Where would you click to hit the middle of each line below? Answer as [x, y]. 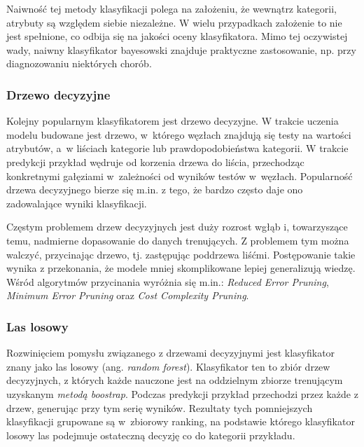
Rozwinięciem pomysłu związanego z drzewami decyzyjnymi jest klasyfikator [171, 353]
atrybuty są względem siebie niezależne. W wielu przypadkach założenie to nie [174, 22]
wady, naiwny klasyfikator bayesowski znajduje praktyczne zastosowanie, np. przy [181, 49]
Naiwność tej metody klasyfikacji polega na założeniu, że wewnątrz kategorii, [171, 8]
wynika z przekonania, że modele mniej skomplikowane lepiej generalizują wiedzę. [181, 268]
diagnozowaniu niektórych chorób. [79, 63]
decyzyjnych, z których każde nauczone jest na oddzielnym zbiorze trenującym [175, 380]
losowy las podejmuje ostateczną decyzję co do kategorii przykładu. [151, 435]
